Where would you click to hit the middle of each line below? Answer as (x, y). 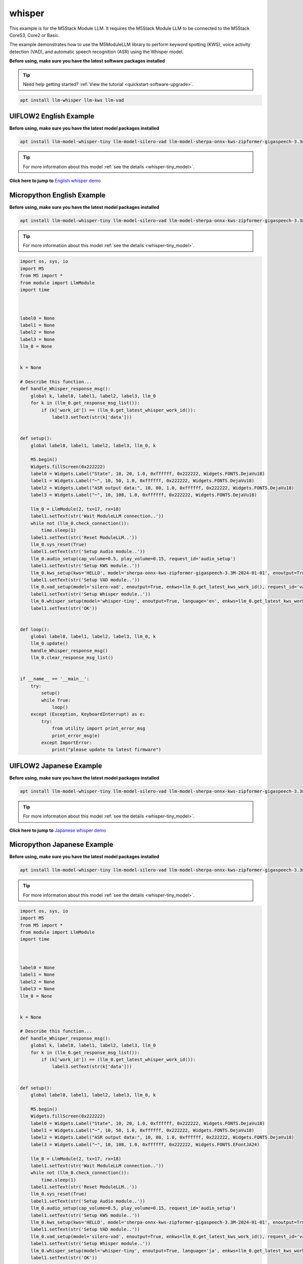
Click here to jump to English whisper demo (55, 181)
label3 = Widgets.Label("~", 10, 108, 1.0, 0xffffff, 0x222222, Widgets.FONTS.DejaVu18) (144, 495)
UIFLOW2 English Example (52, 116)
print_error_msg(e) (76, 735)
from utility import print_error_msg (98, 729)
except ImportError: (67, 742)
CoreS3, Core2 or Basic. (35, 35)
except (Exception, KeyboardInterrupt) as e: (88, 714)
